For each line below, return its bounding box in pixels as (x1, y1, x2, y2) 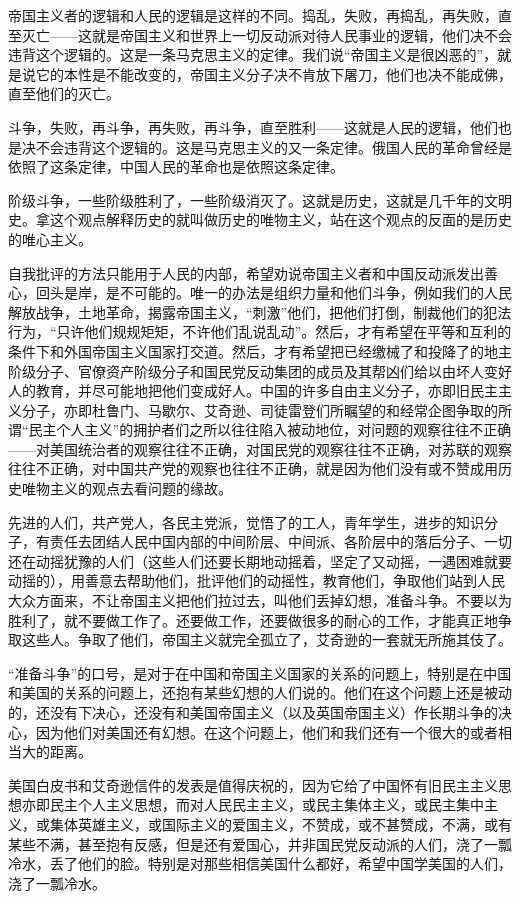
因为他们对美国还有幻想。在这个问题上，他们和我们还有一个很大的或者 (35, 721, 498, 742)
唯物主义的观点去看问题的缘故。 (21, 478, 232, 499)
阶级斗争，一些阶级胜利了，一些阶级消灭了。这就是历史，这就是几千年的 (8, 189, 484, 210)
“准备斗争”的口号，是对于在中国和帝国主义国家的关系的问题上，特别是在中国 (8, 662, 512, 683)
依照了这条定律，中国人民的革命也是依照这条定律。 (8, 156, 344, 177)
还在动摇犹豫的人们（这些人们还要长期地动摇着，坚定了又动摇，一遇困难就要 (8, 550, 512, 571)
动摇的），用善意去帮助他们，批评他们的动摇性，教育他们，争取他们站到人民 (8, 570, 505, 591)
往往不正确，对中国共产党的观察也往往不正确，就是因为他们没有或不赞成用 (8, 458, 498, 479)
